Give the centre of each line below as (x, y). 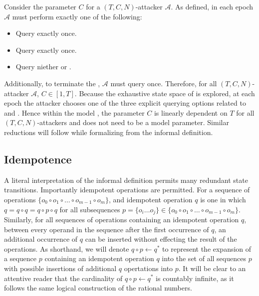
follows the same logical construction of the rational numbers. (98, 288)
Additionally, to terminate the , (52, 83)
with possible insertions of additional (60, 268)
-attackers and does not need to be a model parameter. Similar (133, 122)
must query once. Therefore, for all (164, 83)
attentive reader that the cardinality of (63, 278)
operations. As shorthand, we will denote (67, 248)
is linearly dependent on (191, 112)
